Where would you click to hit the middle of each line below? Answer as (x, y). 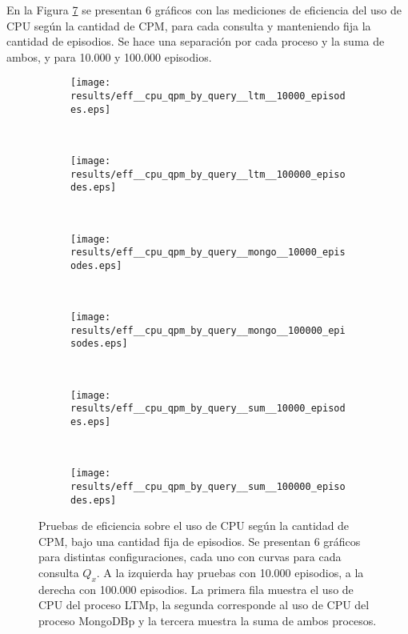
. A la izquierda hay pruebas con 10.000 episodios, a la (230, 572)
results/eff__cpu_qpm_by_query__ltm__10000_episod (208, 96)
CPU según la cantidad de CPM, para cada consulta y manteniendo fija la (189, 25)
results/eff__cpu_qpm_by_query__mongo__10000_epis (208, 253)
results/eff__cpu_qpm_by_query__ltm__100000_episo (208, 174)
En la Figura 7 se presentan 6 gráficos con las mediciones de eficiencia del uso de (204, 10)
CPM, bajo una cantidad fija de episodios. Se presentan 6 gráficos (200, 541)
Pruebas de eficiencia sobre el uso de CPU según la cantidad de (194, 526)
